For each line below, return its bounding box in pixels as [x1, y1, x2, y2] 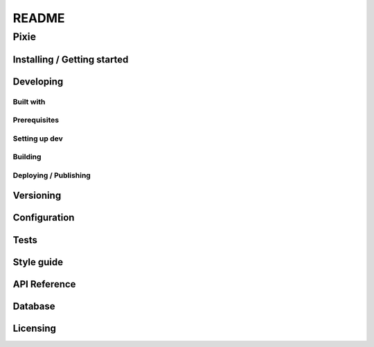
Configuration [12, 212, 75, 224]
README [12, 10, 65, 26]
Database [12, 300, 55, 312]
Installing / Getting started [12, 53, 129, 65]
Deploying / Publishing [12, 170, 91, 180]
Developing [12, 75, 64, 87]
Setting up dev [12, 134, 64, 143]
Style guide [12, 256, 64, 268]
